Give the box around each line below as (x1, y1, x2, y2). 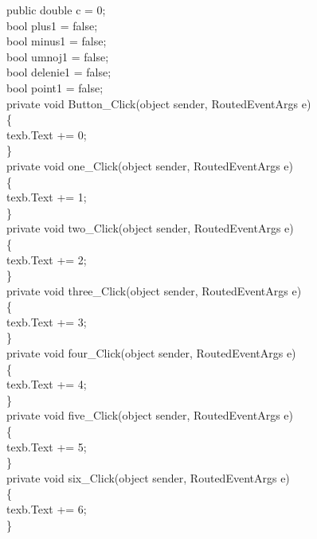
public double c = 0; (6, 2, 106, 18)
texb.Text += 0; (6, 126, 87, 143)
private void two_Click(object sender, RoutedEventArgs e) (6, 220, 294, 236)
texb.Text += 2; (6, 251, 87, 268)
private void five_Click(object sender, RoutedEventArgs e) (6, 407, 293, 424)
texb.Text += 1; (6, 189, 87, 205)
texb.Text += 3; (6, 313, 87, 330)
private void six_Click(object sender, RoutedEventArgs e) (6, 469, 290, 486)
